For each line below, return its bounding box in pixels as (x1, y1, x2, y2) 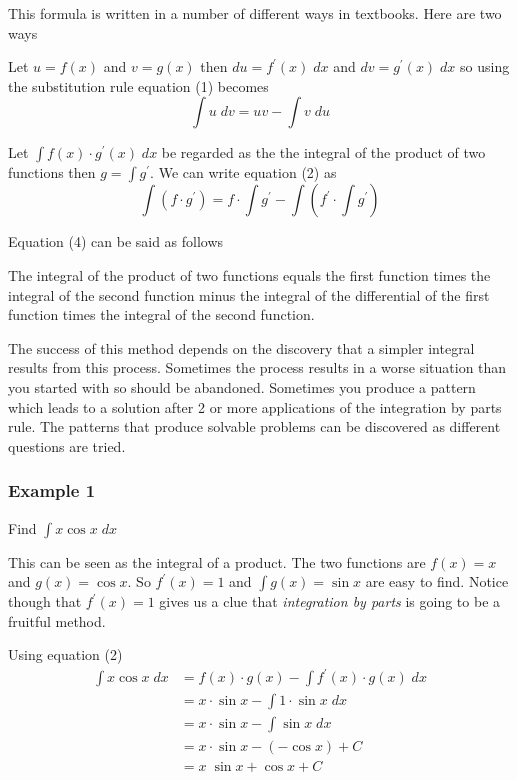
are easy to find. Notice (365, 571, 509, 592)
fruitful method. (8, 610, 106, 631)
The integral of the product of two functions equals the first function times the (8, 264, 491, 285)
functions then (8, 162, 96, 183)
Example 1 (8, 478, 96, 503)
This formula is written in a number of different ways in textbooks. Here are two (8, 3, 502, 23)
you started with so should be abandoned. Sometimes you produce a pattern (8, 376, 476, 397)
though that (8, 591, 82, 612)
